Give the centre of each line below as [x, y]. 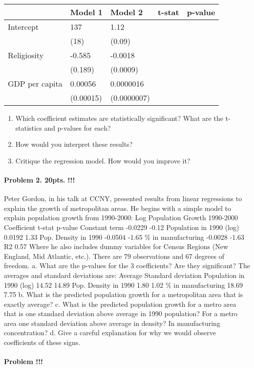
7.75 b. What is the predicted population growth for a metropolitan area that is [124, 294]
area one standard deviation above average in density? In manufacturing [112, 323]
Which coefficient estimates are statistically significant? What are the [119, 118]
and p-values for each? [77, 127]
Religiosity [26, 55]
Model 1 [86, 12]
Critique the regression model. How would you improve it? [103, 160]
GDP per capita [35, 83]
